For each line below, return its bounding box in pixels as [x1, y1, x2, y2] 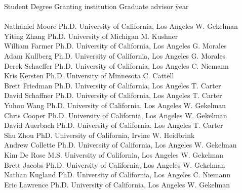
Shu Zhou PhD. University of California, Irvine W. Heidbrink [4, 129, 195, 140]
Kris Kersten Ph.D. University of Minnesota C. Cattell [4, 70, 174, 81]
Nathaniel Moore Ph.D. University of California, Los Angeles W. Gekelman [4, 21, 238, 31]
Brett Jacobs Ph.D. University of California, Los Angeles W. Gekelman [4, 159, 225, 170]
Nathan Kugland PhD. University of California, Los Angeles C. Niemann [4, 169, 230, 180]
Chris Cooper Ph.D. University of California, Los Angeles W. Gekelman [4, 110, 227, 120]
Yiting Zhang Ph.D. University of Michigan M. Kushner [4, 30, 178, 41]
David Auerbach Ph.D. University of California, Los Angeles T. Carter [4, 120, 223, 130]
